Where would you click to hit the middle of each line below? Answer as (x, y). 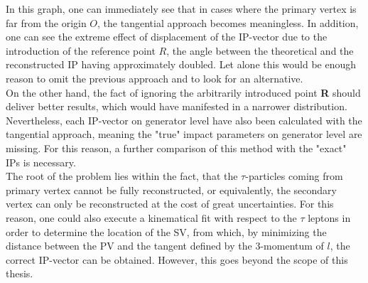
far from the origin (46, 22)
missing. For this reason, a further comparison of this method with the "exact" (176, 148)
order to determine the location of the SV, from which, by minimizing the (166, 231)
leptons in (329, 217)
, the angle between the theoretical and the (260, 50)
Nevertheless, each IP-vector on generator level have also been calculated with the (184, 120)
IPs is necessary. (41, 162)
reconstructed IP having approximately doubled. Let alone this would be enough (181, 64)
